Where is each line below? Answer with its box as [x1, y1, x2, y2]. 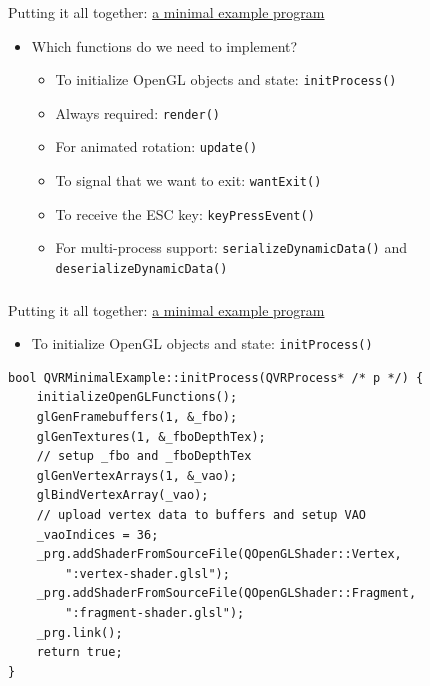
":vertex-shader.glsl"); [65, 566, 230, 581]
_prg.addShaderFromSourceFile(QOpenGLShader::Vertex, [36, 547, 402, 562]
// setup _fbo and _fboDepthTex [36, 449, 252, 464]
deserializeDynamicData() [55, 262, 228, 277]
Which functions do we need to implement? [31, 35, 298, 56]
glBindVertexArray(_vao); [36, 488, 209, 503]
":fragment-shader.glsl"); [65, 606, 245, 620]
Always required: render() [55, 102, 220, 123]
